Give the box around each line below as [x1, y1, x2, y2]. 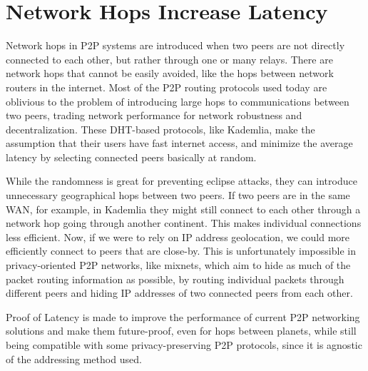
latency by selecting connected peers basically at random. [6, 149, 257, 164]
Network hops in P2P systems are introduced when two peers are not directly [6, 38, 345, 53]
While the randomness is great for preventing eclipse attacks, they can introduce [6, 173, 357, 188]
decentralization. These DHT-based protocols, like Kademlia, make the [6, 121, 315, 136]
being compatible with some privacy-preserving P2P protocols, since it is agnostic [6, 337, 362, 352]
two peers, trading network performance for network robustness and [6, 108, 302, 123]
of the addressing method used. [6, 351, 142, 366]
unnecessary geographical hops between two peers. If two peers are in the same [6, 188, 350, 203]
